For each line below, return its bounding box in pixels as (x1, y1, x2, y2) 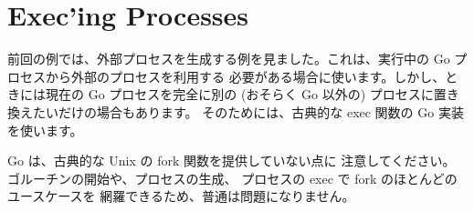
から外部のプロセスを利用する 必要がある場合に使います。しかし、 (45, 66, 446, 85)
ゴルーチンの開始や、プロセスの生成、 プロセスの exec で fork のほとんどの (7, 168, 458, 187)
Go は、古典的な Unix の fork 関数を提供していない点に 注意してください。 (7, 151, 456, 170)
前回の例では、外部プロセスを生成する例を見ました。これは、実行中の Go (7, 49, 450, 68)
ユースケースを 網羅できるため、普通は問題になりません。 (7, 186, 355, 206)
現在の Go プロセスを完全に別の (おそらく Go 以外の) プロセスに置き (45, 85, 459, 104)
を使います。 (7, 120, 83, 139)
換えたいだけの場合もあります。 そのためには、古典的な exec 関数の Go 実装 (7, 102, 464, 121)
